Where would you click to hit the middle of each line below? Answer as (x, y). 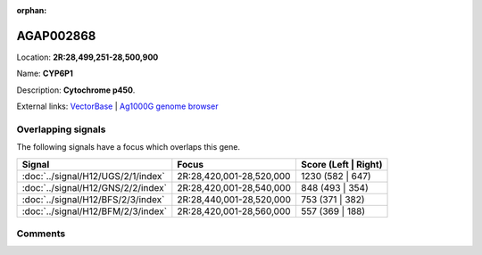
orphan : (32, 10)
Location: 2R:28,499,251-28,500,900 (87, 57)
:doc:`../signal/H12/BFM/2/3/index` (95, 211)
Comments (41, 234)
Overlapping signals (61, 129)
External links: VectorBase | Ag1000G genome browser (117, 106)
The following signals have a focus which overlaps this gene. (129, 147)
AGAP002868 (56, 36)
